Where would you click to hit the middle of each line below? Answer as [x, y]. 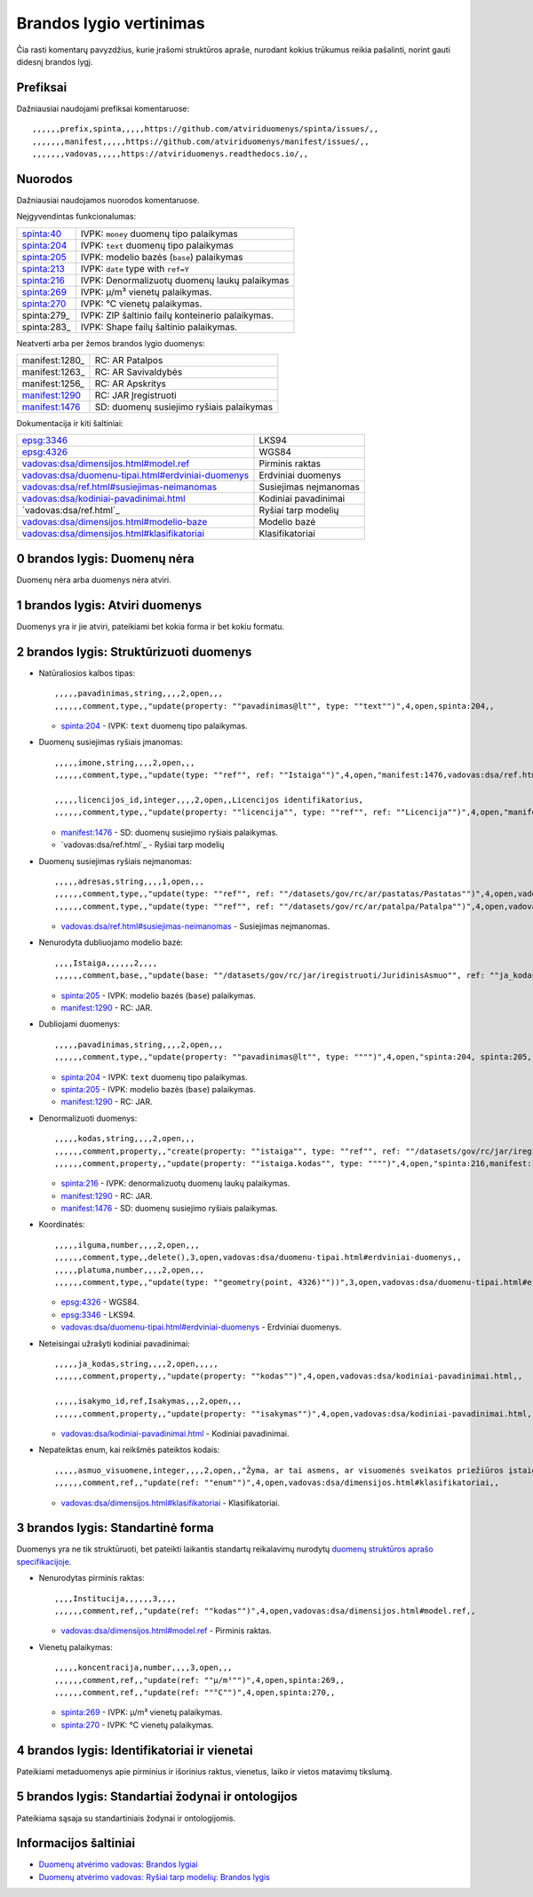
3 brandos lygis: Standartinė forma [115, 1528]
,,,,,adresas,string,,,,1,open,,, [129, 881]
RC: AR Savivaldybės [139, 372]
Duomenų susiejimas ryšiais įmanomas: [111, 742]
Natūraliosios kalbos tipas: [87, 673]
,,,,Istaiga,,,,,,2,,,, [106, 963]
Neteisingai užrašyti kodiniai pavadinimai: [114, 1343]
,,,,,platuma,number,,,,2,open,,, [129, 1270]
